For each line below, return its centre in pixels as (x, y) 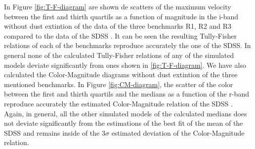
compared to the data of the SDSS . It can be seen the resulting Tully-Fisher (120, 35)
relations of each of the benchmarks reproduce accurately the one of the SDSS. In (127, 45)
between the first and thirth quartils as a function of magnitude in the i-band (121, 16)
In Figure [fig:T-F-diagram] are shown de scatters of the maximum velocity (118, 6)
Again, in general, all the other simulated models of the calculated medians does (126, 113)
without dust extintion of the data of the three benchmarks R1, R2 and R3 (118, 26)
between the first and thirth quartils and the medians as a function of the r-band (127, 94)
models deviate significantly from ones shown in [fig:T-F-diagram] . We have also (125, 65)
